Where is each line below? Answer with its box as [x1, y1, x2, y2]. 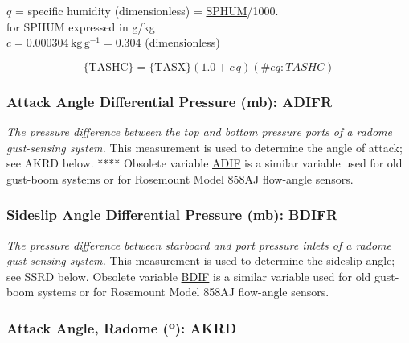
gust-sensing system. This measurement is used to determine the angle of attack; [6, 138, 403, 155]
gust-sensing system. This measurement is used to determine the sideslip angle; [6, 252, 395, 269]
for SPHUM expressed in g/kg [6, 18, 155, 35]
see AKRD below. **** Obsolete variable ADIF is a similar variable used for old [6, 155, 403, 171]
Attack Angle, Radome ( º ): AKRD [6, 317, 237, 337]
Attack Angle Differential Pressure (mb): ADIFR [6, 91, 333, 111]
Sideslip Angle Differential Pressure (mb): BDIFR [6, 205, 338, 225]
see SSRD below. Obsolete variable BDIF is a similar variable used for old [6, 267, 371, 284]
